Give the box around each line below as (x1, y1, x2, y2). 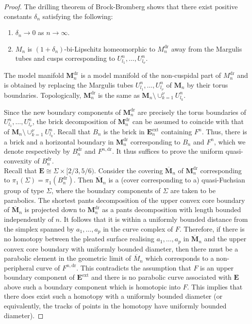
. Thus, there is (202, 126, 247, 136)
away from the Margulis (171, 43, 242, 54)
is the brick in (103, 126, 145, 136)
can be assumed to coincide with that (132, 116, 244, 126)
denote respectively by (4, 146, 70, 156)
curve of (36, 262, 60, 272)
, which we (214, 136, 246, 146)
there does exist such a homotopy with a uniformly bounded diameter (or (4, 291, 222, 301)
